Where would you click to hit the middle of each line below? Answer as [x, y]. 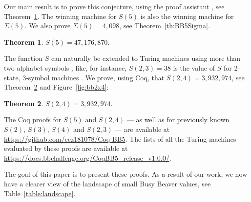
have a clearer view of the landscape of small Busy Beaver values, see [107, 183]
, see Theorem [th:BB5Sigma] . [165, 26]
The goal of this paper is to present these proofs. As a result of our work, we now [126, 174]
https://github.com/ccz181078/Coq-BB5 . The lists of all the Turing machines [120, 138]
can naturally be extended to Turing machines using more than [146, 58]
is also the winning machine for [187, 16]
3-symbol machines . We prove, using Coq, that [94, 77]
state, [12, 77]
